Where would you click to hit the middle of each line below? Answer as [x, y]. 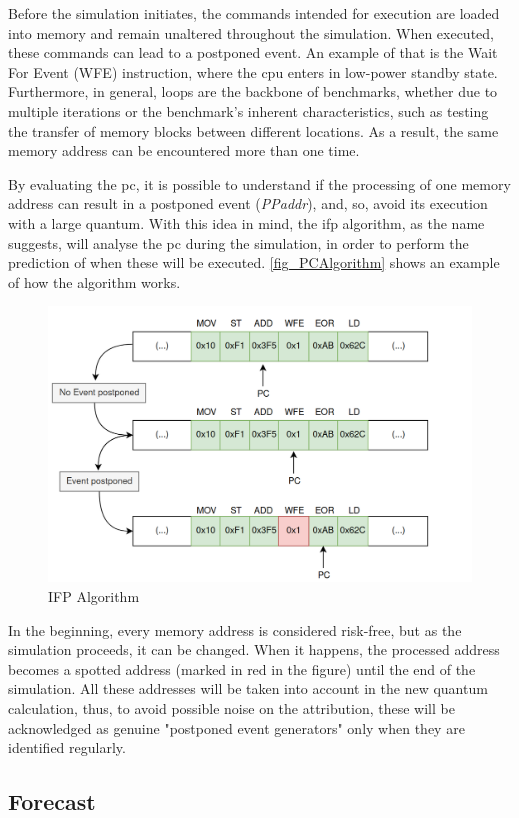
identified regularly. [67, 747]
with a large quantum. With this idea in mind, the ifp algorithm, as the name [246, 222]
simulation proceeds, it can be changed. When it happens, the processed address [254, 649]
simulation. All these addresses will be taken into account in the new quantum [248, 688]
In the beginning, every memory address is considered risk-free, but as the [235, 629]
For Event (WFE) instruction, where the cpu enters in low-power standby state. [253, 71]
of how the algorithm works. [94, 281]
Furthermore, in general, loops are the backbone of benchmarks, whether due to [253, 91]
